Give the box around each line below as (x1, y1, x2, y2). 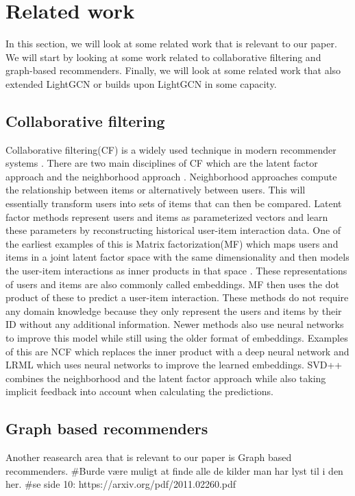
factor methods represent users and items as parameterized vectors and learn (5, 209, 328, 224)
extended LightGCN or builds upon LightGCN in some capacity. (5, 76, 277, 91)
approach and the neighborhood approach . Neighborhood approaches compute (5, 169, 337, 183)
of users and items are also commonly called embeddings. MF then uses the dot (5, 276, 339, 291)
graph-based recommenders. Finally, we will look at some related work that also (5, 63, 341, 78)
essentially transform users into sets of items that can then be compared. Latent (5, 196, 342, 211)
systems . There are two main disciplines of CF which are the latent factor (5, 156, 318, 170)
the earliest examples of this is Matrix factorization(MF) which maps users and (5, 236, 339, 250)
